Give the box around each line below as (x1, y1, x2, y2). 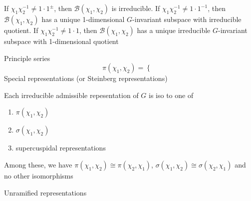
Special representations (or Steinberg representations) (4, 73, 168, 83)
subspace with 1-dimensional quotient (4, 36, 119, 46)
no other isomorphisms (4, 170, 73, 180)
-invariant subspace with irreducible (132, 14, 242, 24)
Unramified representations (4, 187, 87, 197)
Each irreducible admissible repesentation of (4, 89, 139, 100)
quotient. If (4, 25, 38, 35)
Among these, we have (4, 159, 72, 169)
